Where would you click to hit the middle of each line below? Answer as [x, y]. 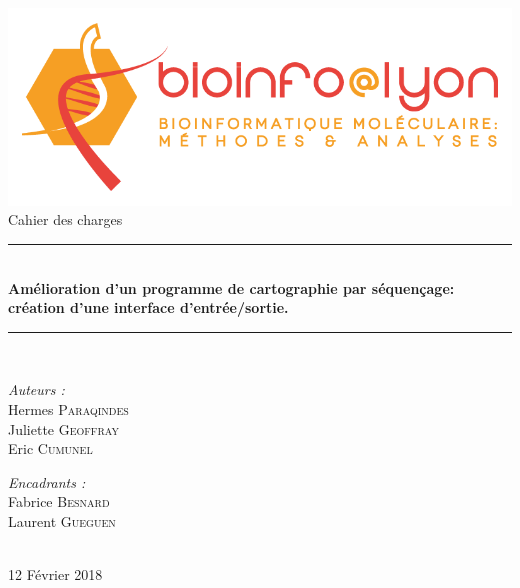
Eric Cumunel [50, 448]
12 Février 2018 [55, 574]
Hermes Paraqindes [68, 408]
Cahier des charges [65, 219]
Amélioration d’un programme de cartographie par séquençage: [231, 287]
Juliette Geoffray [63, 428]
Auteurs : [36, 389]
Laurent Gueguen [62, 520]
